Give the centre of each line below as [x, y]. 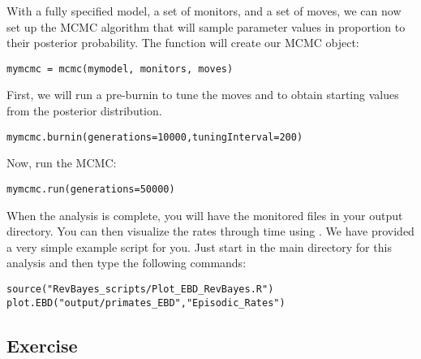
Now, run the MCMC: [62, 163]
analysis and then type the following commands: [127, 263]
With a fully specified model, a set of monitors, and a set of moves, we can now [204, 11]
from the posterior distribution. [84, 111]
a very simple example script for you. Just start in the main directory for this [199, 247]
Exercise [42, 345]
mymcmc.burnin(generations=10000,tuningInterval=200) [155, 137]
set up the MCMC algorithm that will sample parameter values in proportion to [206, 26]
